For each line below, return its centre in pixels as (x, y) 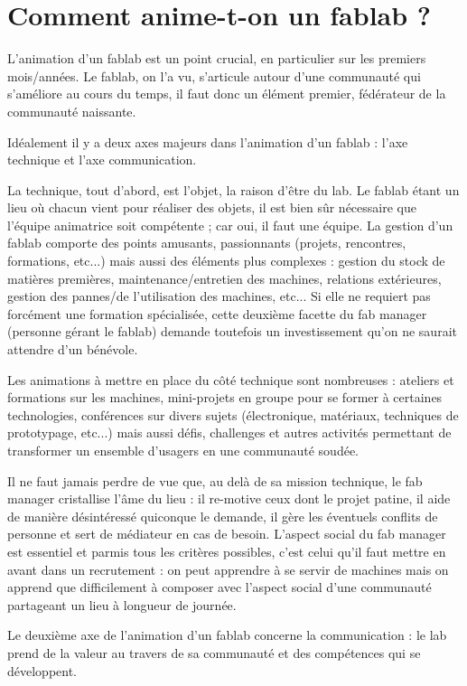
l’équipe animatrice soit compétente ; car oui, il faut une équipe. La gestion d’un (230, 225)
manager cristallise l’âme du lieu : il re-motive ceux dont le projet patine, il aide (229, 498)
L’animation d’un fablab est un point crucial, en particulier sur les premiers (217, 58)
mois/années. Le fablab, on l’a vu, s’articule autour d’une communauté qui (214, 75)
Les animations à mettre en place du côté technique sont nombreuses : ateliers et (231, 379)
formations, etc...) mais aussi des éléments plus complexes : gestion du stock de (226, 261)
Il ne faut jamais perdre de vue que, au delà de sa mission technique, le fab (215, 480)
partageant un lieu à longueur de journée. (122, 604)
